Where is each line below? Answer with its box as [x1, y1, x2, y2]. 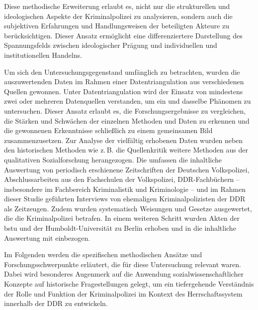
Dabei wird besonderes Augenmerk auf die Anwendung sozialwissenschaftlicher [4, 269, 244, 279]
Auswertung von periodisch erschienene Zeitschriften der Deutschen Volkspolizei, [4, 164, 250, 174]
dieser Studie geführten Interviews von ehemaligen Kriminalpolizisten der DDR [4, 193, 246, 204]
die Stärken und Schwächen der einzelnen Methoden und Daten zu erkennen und [4, 115, 250, 126]
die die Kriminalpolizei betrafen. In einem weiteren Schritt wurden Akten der [4, 213, 240, 223]
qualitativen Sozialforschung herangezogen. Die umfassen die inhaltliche [4, 154, 222, 164]
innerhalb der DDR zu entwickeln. [4, 298, 108, 309]
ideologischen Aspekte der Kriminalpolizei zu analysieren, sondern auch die [4, 10, 233, 21]
